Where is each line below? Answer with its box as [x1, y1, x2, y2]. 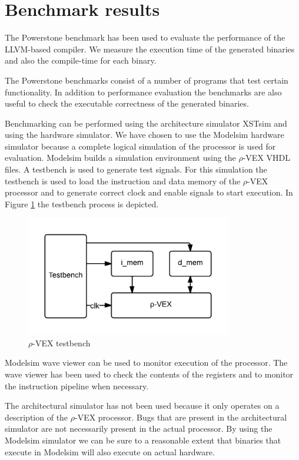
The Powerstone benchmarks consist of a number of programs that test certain [5, 74, 288, 86]
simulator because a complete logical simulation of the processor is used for [5, 140, 276, 152]
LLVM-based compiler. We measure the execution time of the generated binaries [5, 42, 295, 55]
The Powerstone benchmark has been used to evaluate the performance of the [5, 31, 285, 44]
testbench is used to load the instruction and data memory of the [5, 174, 241, 187]
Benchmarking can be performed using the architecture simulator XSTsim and [5, 117, 287, 129]
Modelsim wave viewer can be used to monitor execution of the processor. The [5, 356, 288, 369]
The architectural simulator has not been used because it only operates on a [5, 399, 280, 412]
